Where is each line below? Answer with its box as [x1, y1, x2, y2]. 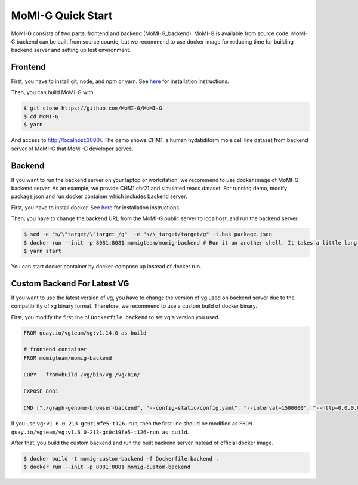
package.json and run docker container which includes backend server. [11, 193, 187, 200]
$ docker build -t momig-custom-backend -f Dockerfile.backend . [23, 455, 219, 462]
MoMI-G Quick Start [11, 9, 113, 22]
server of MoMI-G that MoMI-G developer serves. [11, 145, 134, 152]
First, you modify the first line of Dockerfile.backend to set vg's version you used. [11, 313, 220, 320]
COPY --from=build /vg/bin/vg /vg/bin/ [23, 371, 140, 378]
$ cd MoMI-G [23, 113, 59, 119]
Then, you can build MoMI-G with [11, 88, 94, 95]
